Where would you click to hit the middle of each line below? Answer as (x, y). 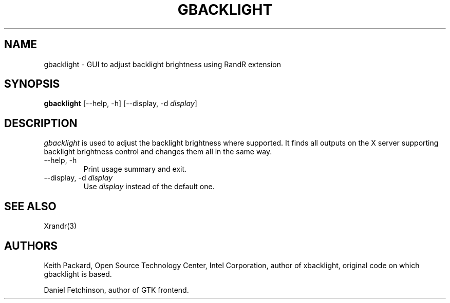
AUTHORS (31, 246)
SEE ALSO (30, 206)
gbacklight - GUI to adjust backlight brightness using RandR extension (163, 64)
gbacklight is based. (78, 274)
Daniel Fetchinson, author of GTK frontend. (116, 290)
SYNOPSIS (32, 84)
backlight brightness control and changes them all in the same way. (158, 152)
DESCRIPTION (41, 123)
